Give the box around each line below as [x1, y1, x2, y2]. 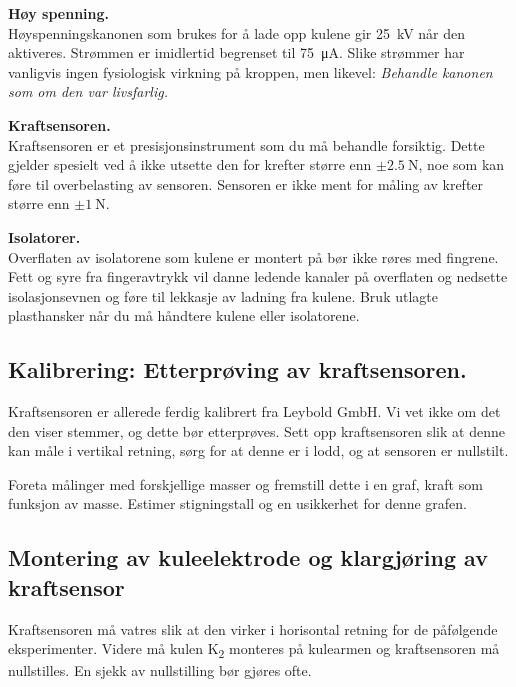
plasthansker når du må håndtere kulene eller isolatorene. [8, 305, 360, 326]
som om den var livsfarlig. [8, 81, 168, 102]
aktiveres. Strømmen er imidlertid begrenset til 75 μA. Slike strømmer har [8, 42, 465, 63]
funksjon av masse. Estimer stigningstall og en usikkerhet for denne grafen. [8, 493, 468, 514]
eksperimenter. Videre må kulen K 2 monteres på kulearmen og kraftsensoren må [8, 638, 500, 662]
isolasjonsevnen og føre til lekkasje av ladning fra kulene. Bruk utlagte [8, 285, 438, 306]
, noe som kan [418, 154, 505, 175]
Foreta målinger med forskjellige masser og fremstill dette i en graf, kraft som [8, 473, 483, 494]
